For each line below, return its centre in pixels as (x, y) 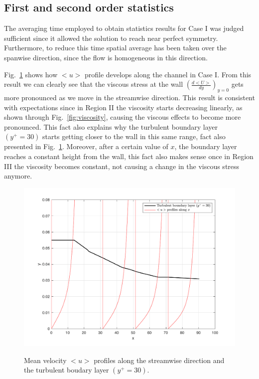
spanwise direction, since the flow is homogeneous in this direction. (106, 57)
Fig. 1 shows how (31, 74)
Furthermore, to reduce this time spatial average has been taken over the (115, 48)
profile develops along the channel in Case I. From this (168, 74)
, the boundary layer (206, 146)
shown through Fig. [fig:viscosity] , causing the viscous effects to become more (123, 117)
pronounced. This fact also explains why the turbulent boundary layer (111, 126)
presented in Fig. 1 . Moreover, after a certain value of (86, 146)
